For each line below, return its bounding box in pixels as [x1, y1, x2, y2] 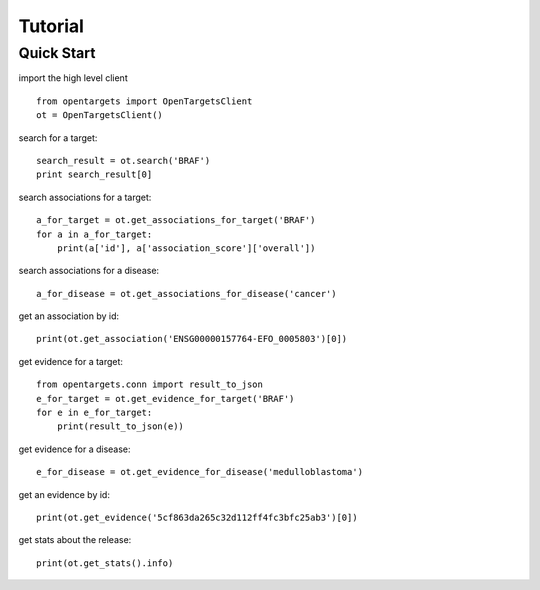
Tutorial [18, 15, 85, 37]
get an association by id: [18, 310, 120, 322]
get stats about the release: [18, 534, 132, 546]
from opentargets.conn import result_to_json [36, 379, 264, 390]
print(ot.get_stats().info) [36, 557, 174, 569]
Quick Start [18, 44, 96, 62]
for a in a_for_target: [36, 228, 153, 240]
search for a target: [18, 131, 98, 144]
